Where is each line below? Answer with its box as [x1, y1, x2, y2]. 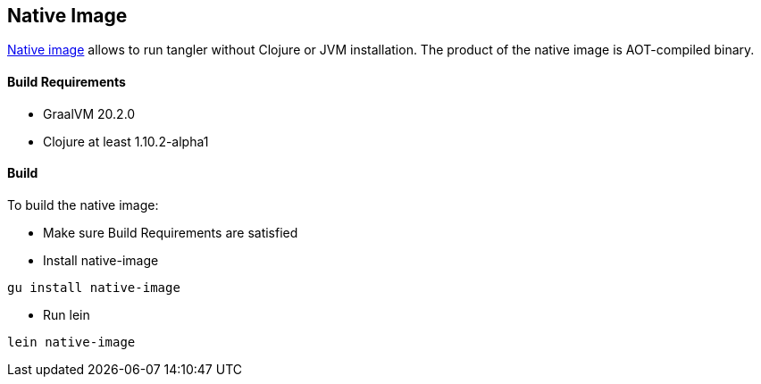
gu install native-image [7, 280, 180, 295]
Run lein [43, 306, 90, 322]
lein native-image [7, 334, 136, 349]
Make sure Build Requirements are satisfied [43, 224, 298, 240]
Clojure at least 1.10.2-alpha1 [43, 133, 209, 149]
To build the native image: [7, 196, 159, 213]
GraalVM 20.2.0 [43, 105, 136, 121]
